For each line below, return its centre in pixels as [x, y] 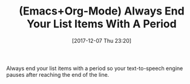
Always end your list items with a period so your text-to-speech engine [95, 68]
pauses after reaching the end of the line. [58, 74]
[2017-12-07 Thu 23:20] [102, 40]
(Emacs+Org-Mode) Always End [102, 11]
